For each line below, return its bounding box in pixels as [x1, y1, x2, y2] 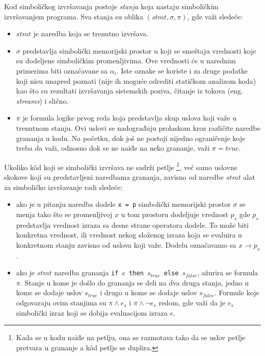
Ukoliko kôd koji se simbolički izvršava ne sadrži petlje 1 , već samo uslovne [4, 160, 237, 172]
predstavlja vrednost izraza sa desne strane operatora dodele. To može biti [16, 219, 249, 230]
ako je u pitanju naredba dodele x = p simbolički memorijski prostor [16, 199, 231, 209]
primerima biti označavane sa [16, 65, 108, 76]
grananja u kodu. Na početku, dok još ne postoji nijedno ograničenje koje [16, 132, 246, 143]
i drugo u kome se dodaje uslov [100, 287, 197, 298]
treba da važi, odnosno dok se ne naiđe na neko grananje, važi [16, 143, 210, 153]
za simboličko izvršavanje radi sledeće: [4, 181, 123, 192]
